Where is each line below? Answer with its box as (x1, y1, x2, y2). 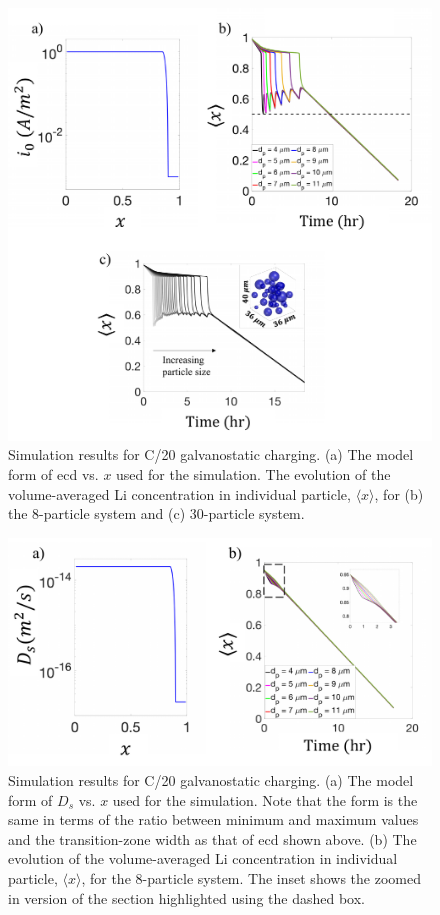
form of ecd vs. (8, 464, 99, 485)
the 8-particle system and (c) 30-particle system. (8, 503, 305, 524)
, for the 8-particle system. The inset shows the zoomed (81, 867, 421, 888)
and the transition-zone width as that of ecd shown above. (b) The (8, 828, 417, 849)
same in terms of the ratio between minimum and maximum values (8, 809, 419, 830)
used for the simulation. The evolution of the (116, 464, 391, 485)
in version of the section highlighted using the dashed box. (8, 887, 365, 908)
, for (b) (374, 483, 424, 504)
